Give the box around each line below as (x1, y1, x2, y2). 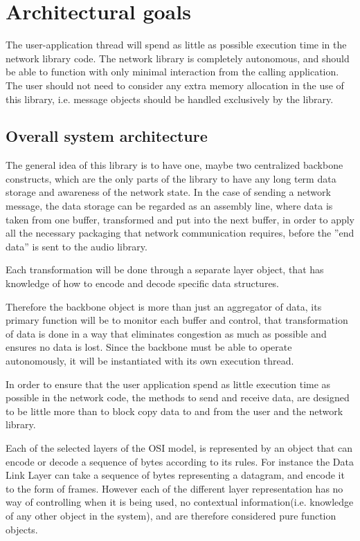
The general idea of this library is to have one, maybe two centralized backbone (6, 158, 343, 172)
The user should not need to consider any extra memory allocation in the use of (6, 77, 344, 92)
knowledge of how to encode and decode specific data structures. (6, 276, 280, 291)
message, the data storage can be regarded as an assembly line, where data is (6, 199, 333, 213)
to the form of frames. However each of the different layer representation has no (6, 481, 343, 495)
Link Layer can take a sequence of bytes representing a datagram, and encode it (6, 468, 345, 482)
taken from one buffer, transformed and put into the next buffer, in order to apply (6, 212, 355, 226)
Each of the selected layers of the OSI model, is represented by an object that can (6, 440, 353, 455)
